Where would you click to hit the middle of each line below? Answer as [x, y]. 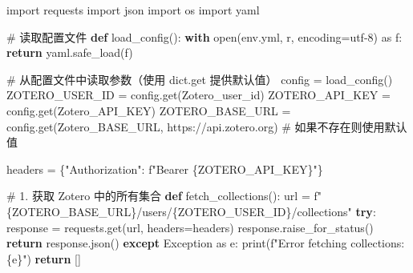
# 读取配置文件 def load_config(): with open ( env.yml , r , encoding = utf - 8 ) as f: [204, 36]
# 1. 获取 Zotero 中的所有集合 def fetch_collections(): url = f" [164, 196]
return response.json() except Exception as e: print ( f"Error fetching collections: [206, 243]
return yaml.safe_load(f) [70, 52]
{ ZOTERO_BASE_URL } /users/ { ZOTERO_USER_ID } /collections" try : [191, 211]
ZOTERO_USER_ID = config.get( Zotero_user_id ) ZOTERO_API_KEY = [198, 95]
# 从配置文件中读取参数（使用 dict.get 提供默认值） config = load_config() [200, 79]
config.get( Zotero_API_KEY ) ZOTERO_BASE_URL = [149, 110]
